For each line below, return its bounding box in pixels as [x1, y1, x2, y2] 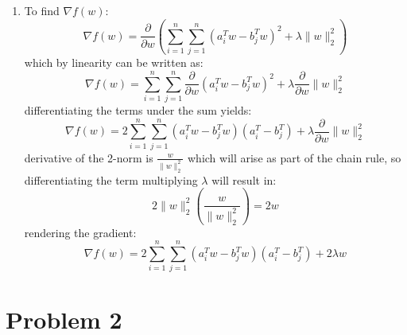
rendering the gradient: [24, 224, 137, 240]
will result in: [211, 171, 277, 188]
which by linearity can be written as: [24, 54, 203, 71]
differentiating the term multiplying [24, 171, 198, 188]
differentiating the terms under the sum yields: [24, 102, 252, 119]
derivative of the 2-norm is [24, 149, 153, 166]
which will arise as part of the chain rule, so [187, 149, 401, 166]
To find [24, 2, 60, 18]
